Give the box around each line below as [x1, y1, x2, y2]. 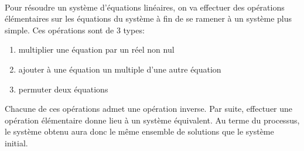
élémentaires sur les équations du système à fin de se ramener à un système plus [5, 12, 292, 25]
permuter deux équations [18, 83, 108, 95]
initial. [5, 136, 28, 149]
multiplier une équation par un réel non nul [18, 43, 175, 56]
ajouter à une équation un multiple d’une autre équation [18, 63, 221, 75]
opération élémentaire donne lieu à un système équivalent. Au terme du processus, [5, 114, 300, 126]
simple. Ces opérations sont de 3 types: [5, 23, 145, 36]
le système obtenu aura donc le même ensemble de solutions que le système [5, 125, 274, 138]
